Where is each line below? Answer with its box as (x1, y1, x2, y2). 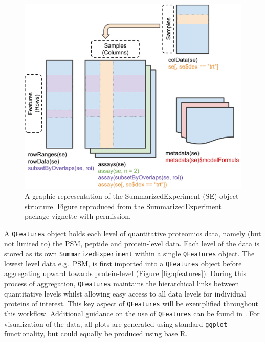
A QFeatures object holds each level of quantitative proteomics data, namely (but (4, 227, 261, 238)
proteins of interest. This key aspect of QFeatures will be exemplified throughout (4, 298, 258, 309)
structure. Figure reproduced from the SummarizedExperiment (25, 200, 222, 211)
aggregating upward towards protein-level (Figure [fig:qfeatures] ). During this (4, 268, 247, 279)
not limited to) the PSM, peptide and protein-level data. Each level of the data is (4, 238, 260, 248)
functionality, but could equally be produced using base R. (4, 328, 188, 339)
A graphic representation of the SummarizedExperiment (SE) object (25, 191, 239, 201)
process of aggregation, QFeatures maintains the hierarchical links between (4, 278, 239, 288)
